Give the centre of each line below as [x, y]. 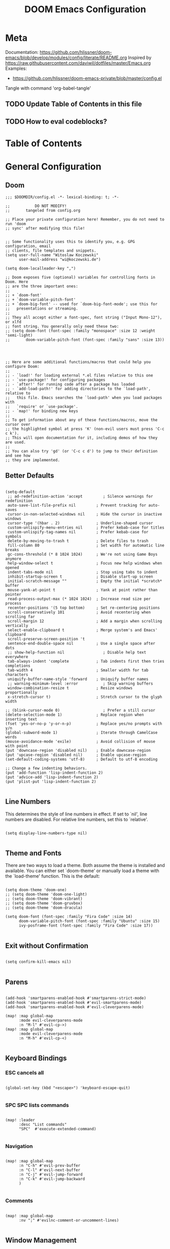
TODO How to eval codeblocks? [56, 121]
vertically [17, 626]
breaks [12, 550]
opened [12, 567]
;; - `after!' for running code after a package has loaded [70, 384]
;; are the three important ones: [42, 286]
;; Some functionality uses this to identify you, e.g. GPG [70, 241]
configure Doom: [22, 366]
